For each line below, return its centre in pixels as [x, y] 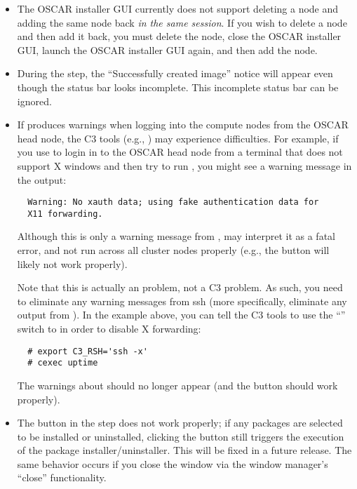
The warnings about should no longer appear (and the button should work [177, 385]
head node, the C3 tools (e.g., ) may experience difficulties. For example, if [178, 138]
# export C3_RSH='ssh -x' [88, 351]
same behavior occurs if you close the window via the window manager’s [173, 463]
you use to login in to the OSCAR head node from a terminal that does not [180, 152]
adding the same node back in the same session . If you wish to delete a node [182, 22]
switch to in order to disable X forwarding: [109, 328]
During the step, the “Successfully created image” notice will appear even [175, 73]
